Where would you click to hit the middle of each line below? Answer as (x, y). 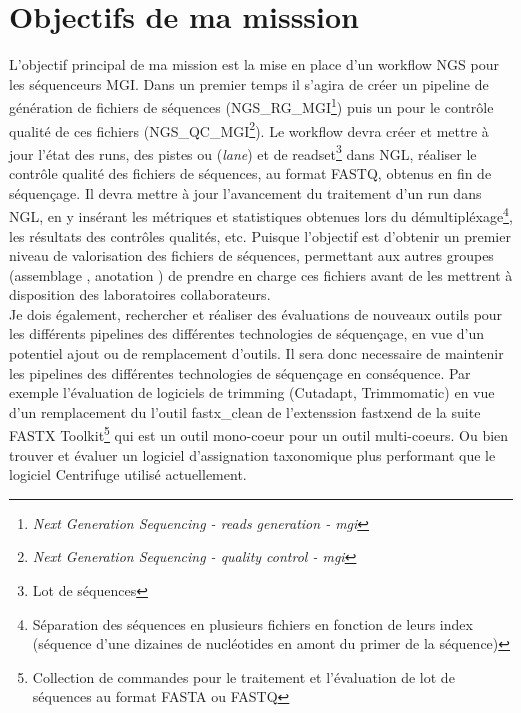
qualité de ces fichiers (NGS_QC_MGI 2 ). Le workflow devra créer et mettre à (249, 129)
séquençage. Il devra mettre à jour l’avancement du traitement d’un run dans (245, 192)
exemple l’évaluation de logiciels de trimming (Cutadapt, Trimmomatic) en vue (252, 392)
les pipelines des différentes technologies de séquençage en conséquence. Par (240, 372)
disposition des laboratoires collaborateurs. (140, 294)
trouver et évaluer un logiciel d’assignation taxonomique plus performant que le (252, 454)
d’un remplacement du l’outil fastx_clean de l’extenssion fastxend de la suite (245, 411)
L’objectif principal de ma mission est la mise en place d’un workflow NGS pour (254, 64)
